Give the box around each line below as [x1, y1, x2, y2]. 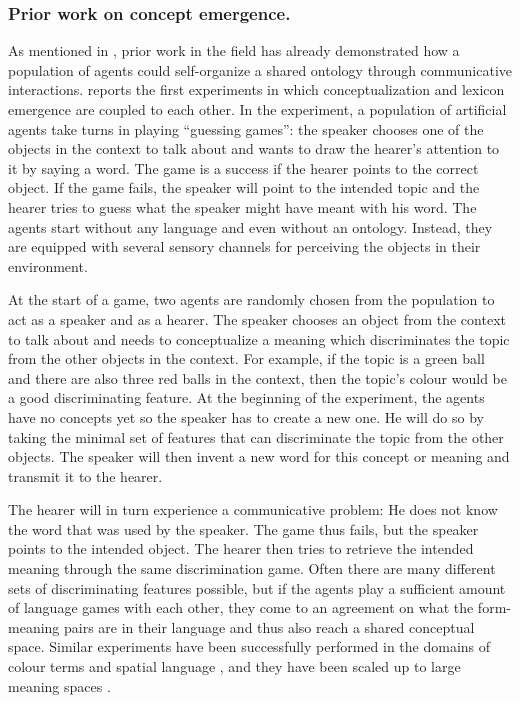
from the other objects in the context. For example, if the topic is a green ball [8, 348, 485, 369]
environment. [8, 255, 88, 276]
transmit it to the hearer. [8, 465, 163, 486]
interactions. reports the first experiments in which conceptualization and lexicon [8, 79, 505, 100]
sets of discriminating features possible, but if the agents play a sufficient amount [8, 577, 506, 598]
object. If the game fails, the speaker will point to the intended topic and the [8, 177, 480, 198]
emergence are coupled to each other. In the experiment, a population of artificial [8, 99, 507, 119]
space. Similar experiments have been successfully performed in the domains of [8, 636, 491, 657]
